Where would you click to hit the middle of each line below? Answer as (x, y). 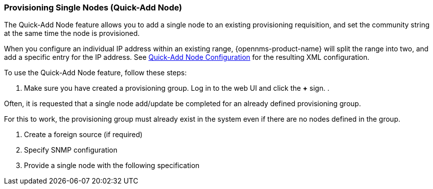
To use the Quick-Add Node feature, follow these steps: (95, 73)
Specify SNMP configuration (71, 150)
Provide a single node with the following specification (112, 166)
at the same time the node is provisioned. (72, 33)
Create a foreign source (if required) (83, 135)
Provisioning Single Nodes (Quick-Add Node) (93, 7)
